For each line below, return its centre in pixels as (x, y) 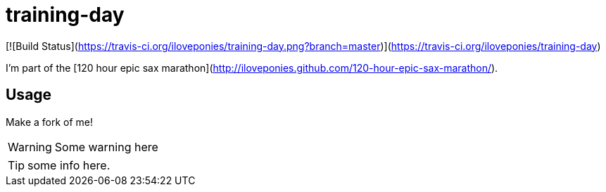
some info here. (69, 165)
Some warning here (106, 147)
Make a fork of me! (50, 122)
